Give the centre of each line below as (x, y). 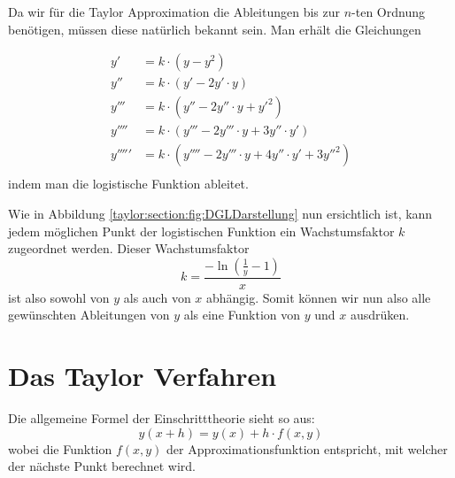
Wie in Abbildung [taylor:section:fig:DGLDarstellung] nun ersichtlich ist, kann (220, 213)
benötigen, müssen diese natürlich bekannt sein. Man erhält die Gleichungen (215, 29)
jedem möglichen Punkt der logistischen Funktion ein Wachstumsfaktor (201, 231)
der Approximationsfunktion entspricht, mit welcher (307, 448)
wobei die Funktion (60, 448)
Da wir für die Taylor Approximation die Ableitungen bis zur (174, 12)
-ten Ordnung (388, 12)
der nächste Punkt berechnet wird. (102, 466)
